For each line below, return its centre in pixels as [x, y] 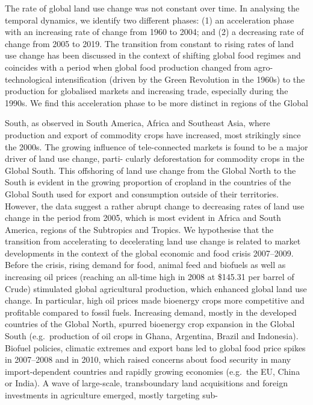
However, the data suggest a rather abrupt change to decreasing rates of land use [155, 206]
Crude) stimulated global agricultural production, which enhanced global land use [156, 288]
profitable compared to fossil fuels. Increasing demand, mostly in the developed [151, 312]
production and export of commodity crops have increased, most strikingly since [153, 134]
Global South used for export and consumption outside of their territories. [142, 193]
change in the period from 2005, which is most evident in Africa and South [143, 218]
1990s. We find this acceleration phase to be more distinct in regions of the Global [156, 102]
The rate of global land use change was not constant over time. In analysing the [152, 8]
